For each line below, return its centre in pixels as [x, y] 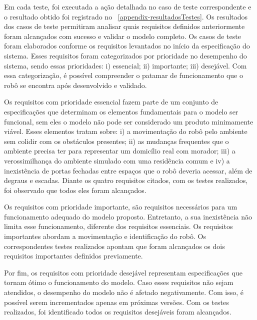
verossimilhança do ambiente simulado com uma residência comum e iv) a [117, 160]
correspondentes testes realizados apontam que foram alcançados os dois [114, 246]
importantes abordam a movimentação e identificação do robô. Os [105, 236]
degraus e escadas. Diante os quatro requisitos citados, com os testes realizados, [126, 180]
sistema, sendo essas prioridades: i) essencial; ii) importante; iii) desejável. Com [125, 65]
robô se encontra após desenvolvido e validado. [75, 85]
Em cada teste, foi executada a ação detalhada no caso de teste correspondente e [128, 6]
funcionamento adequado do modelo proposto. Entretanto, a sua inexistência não [128, 216]
